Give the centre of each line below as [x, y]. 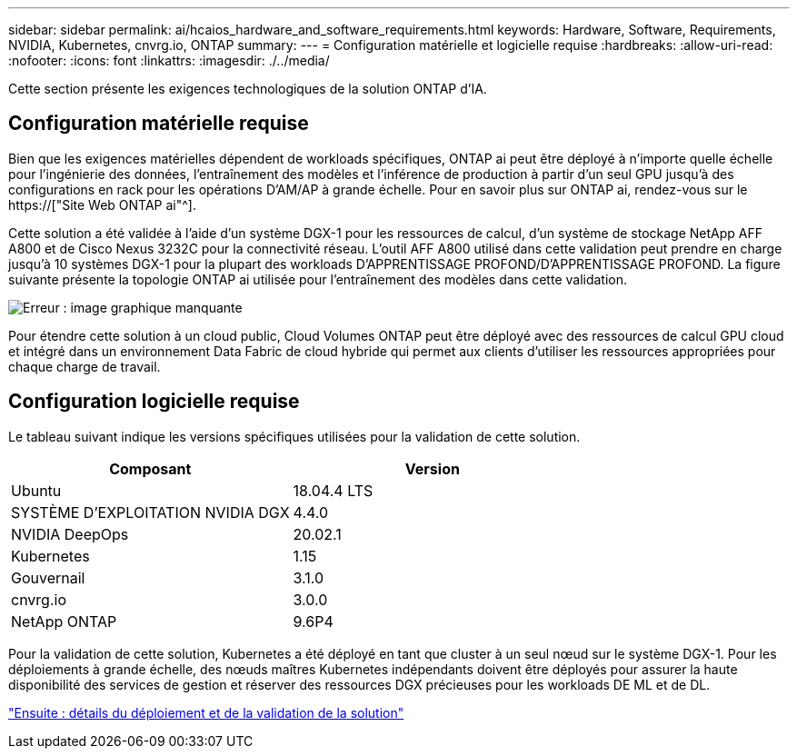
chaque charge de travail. [85, 366]
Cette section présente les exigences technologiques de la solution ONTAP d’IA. [248, 89]
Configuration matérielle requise [159, 124]
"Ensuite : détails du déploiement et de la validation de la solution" [206, 712]
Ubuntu [36, 490]
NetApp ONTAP [64, 621]
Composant [150, 468]
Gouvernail [48, 577]
